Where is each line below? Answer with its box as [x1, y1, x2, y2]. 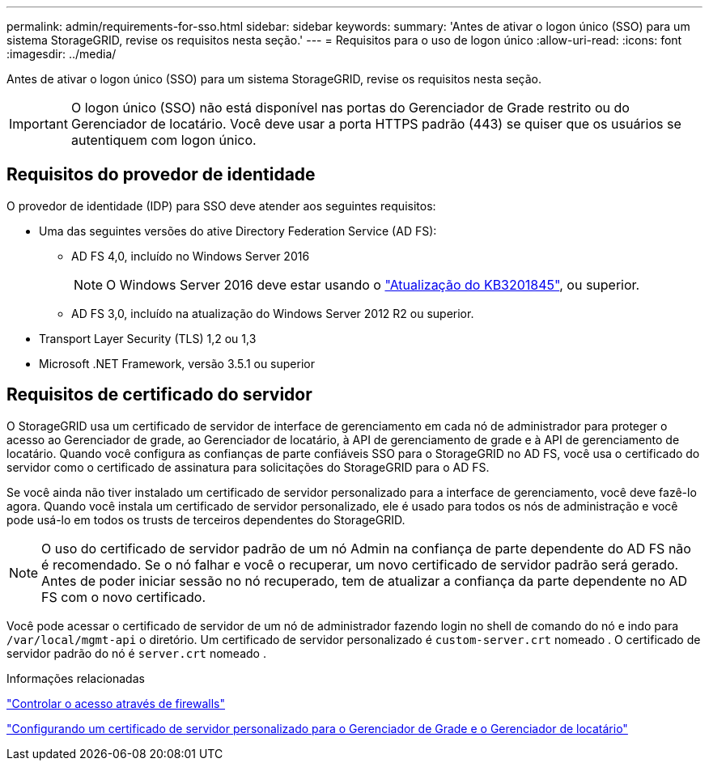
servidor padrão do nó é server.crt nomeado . [6, 646, 266, 660]
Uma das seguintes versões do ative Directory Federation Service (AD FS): [39, 223, 437, 238]
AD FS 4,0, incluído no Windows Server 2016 [71, 248, 310, 263]
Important [9, 116, 68, 132]
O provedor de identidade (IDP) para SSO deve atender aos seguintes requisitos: [6, 198, 436, 213]
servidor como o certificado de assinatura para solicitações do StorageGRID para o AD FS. [6, 460, 490, 474]
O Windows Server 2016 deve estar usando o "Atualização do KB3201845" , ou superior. [106, 276, 640, 293]
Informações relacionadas [6, 671, 145, 685]
